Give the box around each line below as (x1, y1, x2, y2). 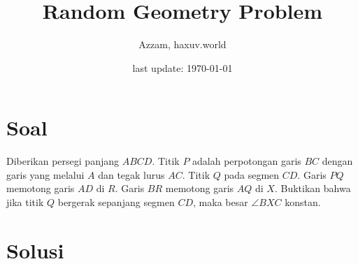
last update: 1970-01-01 (132, 60, 233, 75)
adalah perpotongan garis (192, 154, 301, 168)
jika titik (6, 195, 44, 210)
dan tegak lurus (98, 167, 165, 182)
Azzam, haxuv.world (138, 37, 227, 52)
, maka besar (193, 195, 248, 210)
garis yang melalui (6, 167, 85, 182)
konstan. (285, 195, 321, 210)
